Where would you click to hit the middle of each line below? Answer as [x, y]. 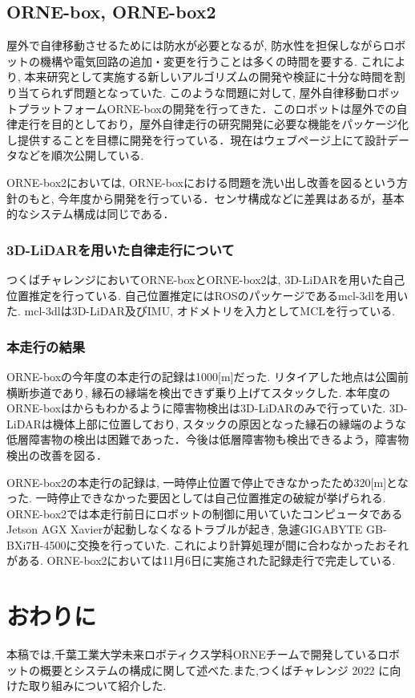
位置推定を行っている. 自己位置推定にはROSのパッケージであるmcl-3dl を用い [207, 295]
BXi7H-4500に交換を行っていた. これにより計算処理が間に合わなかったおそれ [208, 544]
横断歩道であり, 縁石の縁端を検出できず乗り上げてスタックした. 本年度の [198, 392]
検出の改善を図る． [57, 455]
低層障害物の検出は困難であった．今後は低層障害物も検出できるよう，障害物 [208, 439]
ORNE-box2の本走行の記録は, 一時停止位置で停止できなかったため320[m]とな [207, 482]
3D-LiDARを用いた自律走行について [121, 249]
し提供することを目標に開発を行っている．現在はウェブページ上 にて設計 [197, 139]
